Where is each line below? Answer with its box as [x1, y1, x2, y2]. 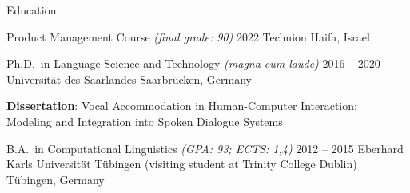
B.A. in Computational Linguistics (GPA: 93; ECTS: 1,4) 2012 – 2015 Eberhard [6, 140, 404, 156]
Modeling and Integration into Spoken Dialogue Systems [6, 112, 283, 129]
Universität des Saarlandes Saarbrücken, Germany [6, 70, 253, 87]
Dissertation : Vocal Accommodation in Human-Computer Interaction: [6, 97, 357, 114]
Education [6, 2, 57, 18]
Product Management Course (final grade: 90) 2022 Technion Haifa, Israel [6, 28, 370, 45]
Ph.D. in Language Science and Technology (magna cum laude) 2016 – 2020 [6, 55, 380, 72]
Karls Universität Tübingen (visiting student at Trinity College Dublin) [6, 156, 357, 172]
